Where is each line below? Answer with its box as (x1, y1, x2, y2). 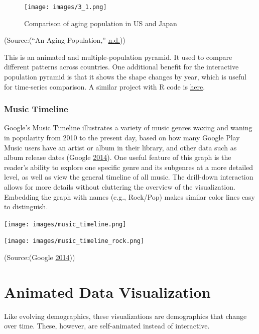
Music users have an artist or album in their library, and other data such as (4, 142, 237, 152)
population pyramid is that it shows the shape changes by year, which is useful (4, 71, 246, 82)
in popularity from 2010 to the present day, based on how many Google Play (4, 132, 240, 143)
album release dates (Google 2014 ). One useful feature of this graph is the (4, 152, 231, 162)
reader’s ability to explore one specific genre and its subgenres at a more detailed (4, 161, 253, 172)
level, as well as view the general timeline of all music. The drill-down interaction (4, 172, 253, 182)
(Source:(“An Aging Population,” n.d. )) (4, 35, 125, 45)
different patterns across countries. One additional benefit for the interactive (4, 61, 239, 72)
